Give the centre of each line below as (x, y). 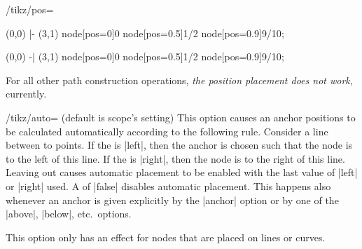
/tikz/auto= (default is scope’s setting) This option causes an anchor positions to (181, 117)
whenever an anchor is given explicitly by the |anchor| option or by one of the (172, 200)
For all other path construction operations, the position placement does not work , (179, 80)
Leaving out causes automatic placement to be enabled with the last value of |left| (182, 172)
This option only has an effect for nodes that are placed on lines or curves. (166, 237)
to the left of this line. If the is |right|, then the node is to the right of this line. (175, 158)
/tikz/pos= (30, 9)
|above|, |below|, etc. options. (69, 214)
